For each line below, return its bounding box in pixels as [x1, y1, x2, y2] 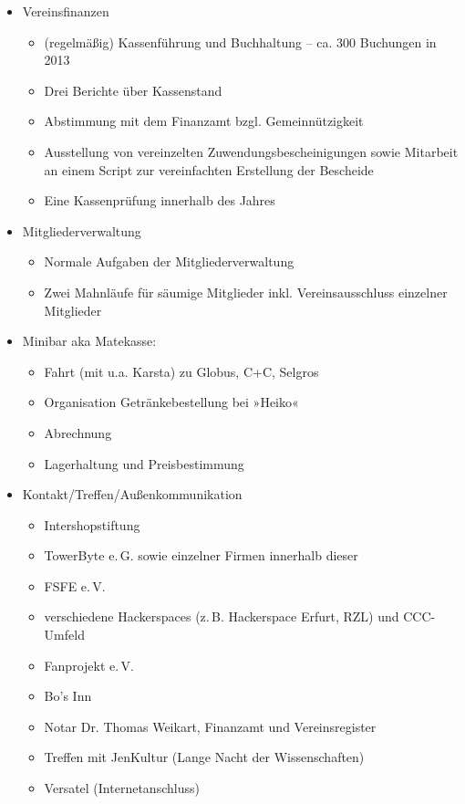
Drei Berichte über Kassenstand [44, 80, 222, 99]
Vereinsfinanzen [22, 2, 109, 20]
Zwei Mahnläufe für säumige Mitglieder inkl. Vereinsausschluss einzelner [44, 282, 448, 301]
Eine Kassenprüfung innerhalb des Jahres [44, 191, 275, 210]
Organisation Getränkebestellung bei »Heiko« [44, 392, 299, 412]
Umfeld [44, 625, 85, 644]
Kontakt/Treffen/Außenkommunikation [22, 485, 243, 504]
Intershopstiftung [44, 515, 140, 534]
